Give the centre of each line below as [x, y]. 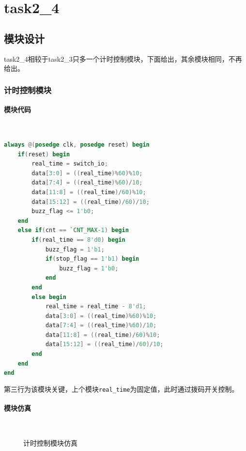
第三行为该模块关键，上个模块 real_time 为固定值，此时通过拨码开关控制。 [121, 389]
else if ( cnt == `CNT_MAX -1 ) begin [73, 230]
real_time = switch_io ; [70, 164]
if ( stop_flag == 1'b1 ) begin [92, 259]
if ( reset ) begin [44, 154]
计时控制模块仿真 [50, 443]
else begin [49, 297]
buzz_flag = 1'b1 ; [75, 249]
